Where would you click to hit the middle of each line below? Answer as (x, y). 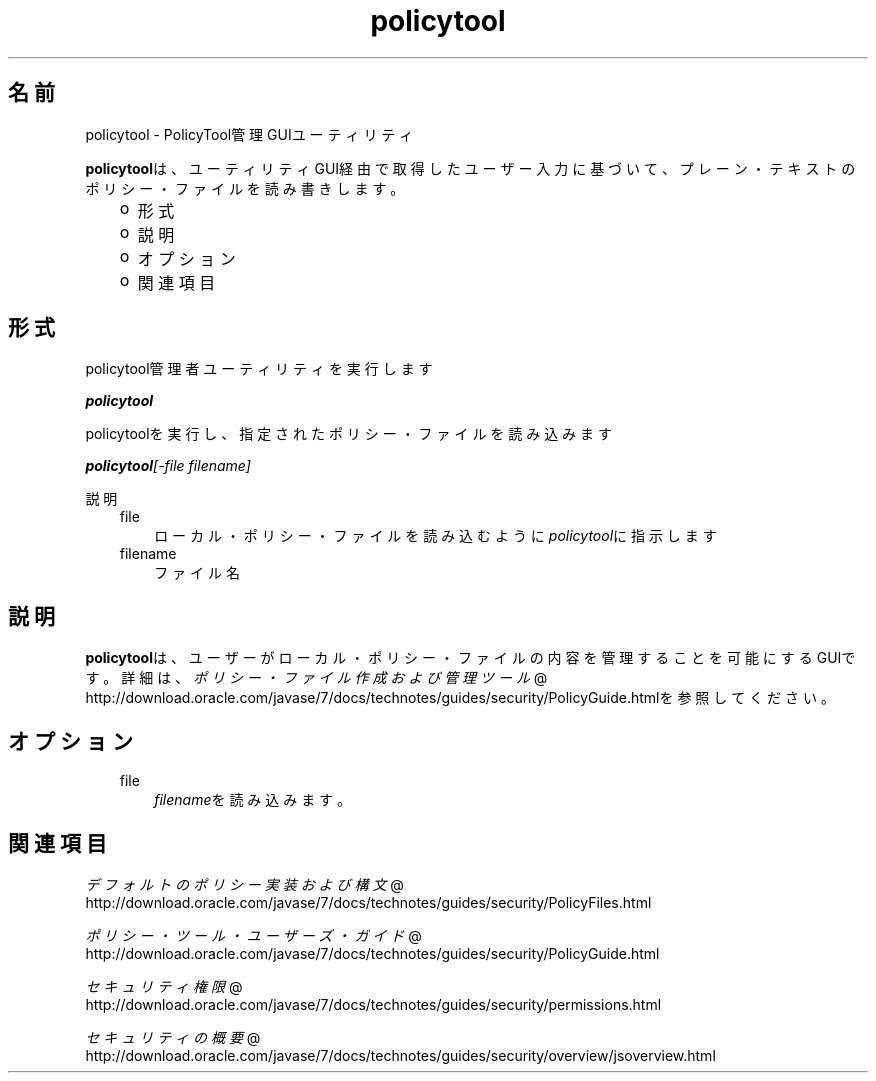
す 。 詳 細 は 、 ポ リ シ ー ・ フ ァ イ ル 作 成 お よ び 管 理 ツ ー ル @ (316, 678)
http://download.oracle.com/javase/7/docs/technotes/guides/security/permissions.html (373, 1004)
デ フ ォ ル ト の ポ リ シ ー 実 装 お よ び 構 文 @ (244, 884)
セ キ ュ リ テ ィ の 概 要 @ (173, 1037)
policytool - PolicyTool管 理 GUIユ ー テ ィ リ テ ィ (249, 134)
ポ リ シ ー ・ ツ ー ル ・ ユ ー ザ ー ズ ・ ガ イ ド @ (253, 935)
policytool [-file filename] (168, 466)
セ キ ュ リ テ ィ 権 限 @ (164, 986)
